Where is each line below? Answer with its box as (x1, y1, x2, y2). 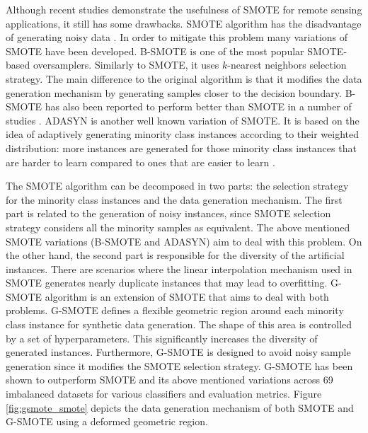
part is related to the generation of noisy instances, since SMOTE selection (6, 206, 331, 221)
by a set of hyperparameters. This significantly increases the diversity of (6, 330, 318, 345)
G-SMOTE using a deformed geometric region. (6, 414, 208, 429)
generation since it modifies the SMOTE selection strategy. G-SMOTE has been (6, 358, 353, 373)
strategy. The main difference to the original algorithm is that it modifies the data (6, 71, 362, 86)
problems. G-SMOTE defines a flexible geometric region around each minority (6, 303, 344, 318)
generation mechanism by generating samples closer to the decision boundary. (6, 85, 342, 100)
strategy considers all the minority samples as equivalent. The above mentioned (6, 219, 350, 234)
